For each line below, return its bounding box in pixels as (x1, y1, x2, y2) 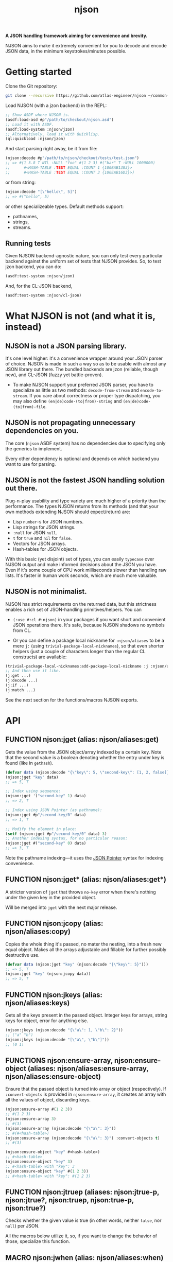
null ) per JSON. (5, 1223, 40, 1229)
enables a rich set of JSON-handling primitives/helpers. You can (5, 606, 142, 612)
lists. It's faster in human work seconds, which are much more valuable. (5, 572, 158, 579)
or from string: (5, 179, 36, 185)
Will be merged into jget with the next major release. (5, 904, 117, 910)
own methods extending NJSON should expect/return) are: (5, 509, 130, 515)
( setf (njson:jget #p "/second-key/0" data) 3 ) (5, 831, 107, 836)
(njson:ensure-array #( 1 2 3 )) (5, 1107, 73, 1112)
